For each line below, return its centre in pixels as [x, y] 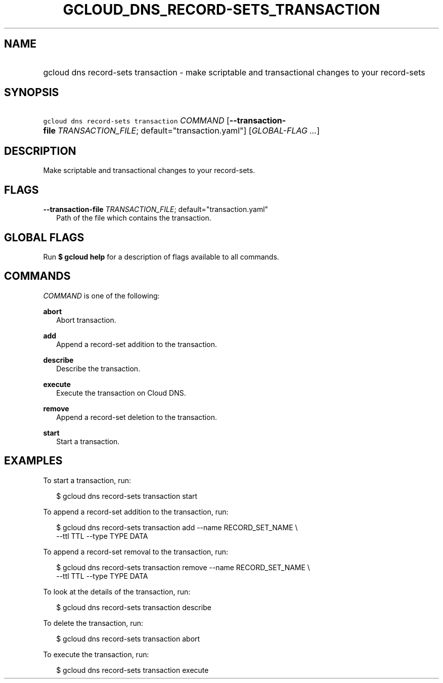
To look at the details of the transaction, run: [117, 591]
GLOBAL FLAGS [44, 237]
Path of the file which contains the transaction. [134, 218]
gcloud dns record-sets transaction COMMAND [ [136, 121]
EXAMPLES [33, 461]
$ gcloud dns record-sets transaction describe [134, 607]
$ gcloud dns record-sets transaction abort [128, 638]
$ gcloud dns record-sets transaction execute [132, 670]
